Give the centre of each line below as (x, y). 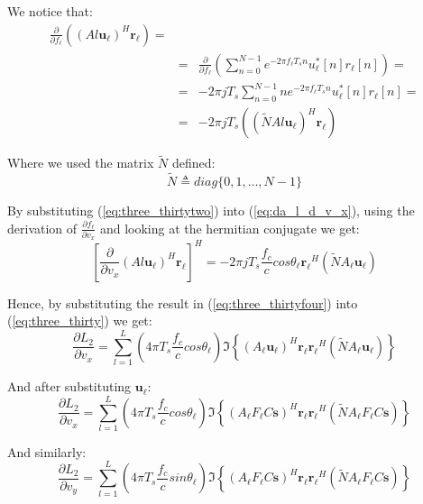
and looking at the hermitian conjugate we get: (230, 228)
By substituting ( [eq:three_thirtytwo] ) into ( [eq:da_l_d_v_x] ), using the (211, 211)
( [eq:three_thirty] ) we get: (80, 321)
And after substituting (69, 386)
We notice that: (50, 11)
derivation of (42, 228)
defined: (193, 163)
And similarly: (47, 451)
